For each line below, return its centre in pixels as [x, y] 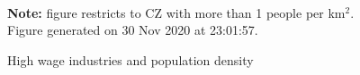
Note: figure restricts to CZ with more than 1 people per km [176, 12]
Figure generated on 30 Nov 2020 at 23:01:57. [133, 30]
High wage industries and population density [130, 59]
